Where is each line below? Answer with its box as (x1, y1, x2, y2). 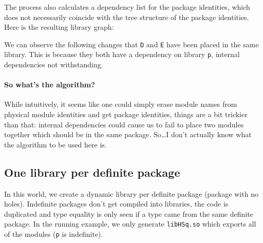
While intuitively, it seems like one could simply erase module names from (4, 99, 237, 109)
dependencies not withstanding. (4, 59, 103, 70)
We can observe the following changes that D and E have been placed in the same (4, 39, 259, 49)
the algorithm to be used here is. (4, 139, 107, 149)
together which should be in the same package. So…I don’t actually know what (4, 129, 252, 140)
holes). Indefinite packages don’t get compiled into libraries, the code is (4, 198, 229, 209)
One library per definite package (4, 164, 180, 180)
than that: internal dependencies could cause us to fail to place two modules (4, 119, 244, 129)
